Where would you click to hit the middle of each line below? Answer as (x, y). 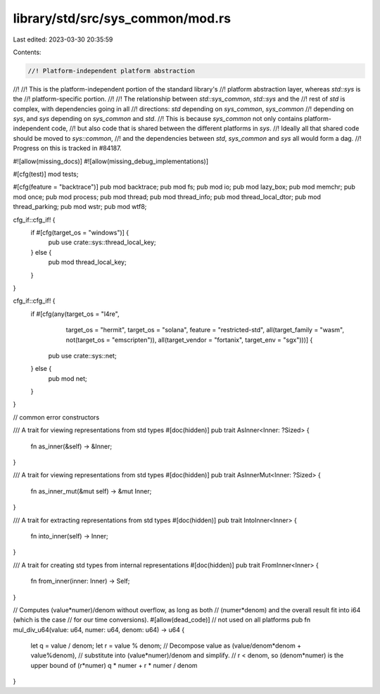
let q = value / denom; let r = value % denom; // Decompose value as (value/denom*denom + (166, 646)
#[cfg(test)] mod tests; (46, 174)
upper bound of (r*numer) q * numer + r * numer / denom (114, 665)
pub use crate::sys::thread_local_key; (102, 242)
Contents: (27, 52)
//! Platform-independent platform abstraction (111, 71)
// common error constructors (56, 417)
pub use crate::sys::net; (82, 355)
